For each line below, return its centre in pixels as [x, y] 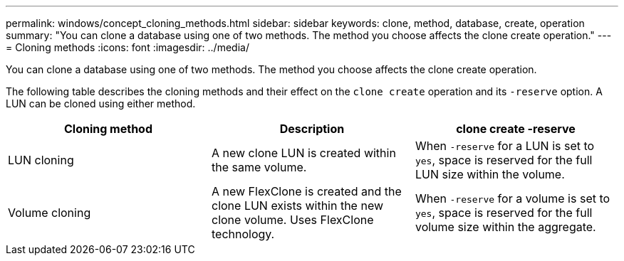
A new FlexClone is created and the [306, 191]
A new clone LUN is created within [303, 153]
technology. [243, 234]
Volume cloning [50, 213]
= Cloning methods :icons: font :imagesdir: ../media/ [128, 47]
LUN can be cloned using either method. [101, 103]
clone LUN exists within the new [297, 206]
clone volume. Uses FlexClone [292, 220]
